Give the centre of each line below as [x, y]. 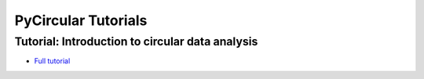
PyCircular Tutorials [81, 20]
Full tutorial [52, 61]
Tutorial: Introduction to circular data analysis [136, 41]
